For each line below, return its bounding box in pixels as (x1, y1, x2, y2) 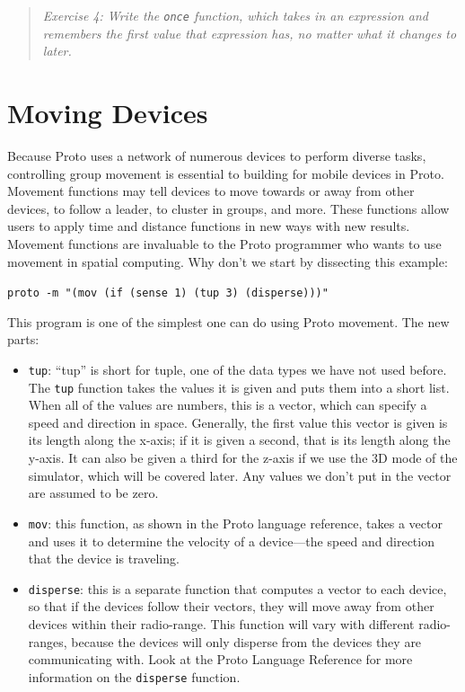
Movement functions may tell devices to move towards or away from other (7, 182, 415, 200)
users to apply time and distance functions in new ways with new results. (7, 217, 410, 235)
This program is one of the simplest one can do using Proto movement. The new (7, 312, 450, 331)
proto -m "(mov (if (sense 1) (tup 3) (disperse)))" (7, 287, 329, 300)
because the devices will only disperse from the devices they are (71, 632, 422, 651)
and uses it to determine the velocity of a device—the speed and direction (28, 531, 434, 550)
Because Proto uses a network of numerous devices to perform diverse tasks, (7, 146, 426, 164)
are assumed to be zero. (28, 484, 159, 502)
